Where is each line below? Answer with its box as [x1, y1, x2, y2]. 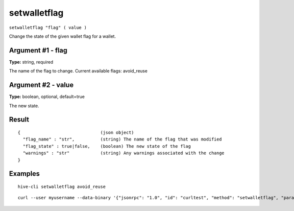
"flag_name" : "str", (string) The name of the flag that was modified [23, 137, 222, 142]
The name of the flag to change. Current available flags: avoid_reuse [9, 68, 148, 74]
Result [9, 116, 29, 124]
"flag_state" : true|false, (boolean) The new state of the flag [23, 143, 191, 149]
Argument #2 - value [9, 81, 73, 89]
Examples [9, 169, 40, 178]
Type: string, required [9, 59, 53, 65]
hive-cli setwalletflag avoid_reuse [18, 184, 106, 189]
